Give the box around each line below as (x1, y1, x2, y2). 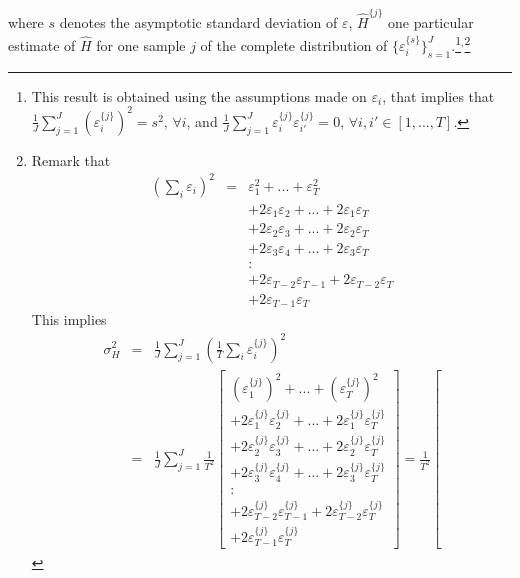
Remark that (31, 149, 111, 170)
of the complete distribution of (200, 34, 388, 55)
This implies (31, 309, 107, 330)
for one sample (96, 34, 186, 55)
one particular (387, 11, 474, 32)
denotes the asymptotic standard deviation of (59, 11, 338, 32)
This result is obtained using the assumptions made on (31, 85, 367, 106)
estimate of (8, 34, 76, 55)
